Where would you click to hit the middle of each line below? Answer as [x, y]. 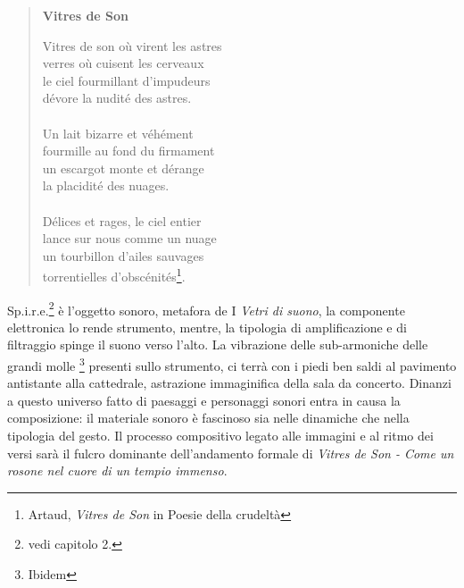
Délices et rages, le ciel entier [122, 220]
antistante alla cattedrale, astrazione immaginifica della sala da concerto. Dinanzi [229, 383]
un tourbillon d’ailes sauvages [123, 255]
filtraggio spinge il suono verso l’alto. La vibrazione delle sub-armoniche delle [218, 344]
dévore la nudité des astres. [117, 98]
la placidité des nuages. [106, 185]
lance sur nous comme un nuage [129, 238]
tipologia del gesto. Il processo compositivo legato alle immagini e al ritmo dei [220, 436]
